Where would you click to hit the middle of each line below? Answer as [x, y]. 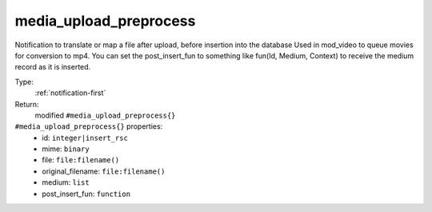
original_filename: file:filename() [104, 171]
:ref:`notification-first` [70, 93]
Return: [27, 104]
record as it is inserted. [53, 67]
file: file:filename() [81, 160]
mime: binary [66, 149]
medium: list [66, 182]
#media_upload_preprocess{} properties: [89, 126]
